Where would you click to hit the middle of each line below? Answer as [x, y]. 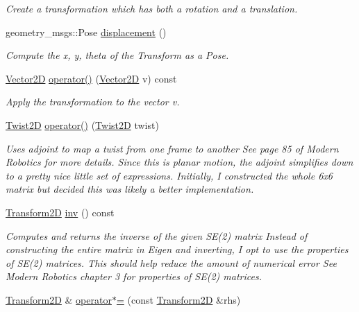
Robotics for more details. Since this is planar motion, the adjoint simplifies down [179, 162]
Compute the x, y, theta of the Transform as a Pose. [117, 55]
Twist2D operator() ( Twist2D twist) [82, 124]
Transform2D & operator [59, 299]
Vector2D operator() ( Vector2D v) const [91, 78]
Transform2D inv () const [60, 212]
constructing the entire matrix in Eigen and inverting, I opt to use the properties [177, 249]
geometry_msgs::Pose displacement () [86, 32]
